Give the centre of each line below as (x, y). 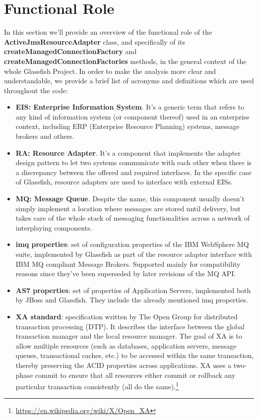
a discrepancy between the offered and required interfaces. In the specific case (133, 172)
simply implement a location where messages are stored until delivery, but (128, 208)
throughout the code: (36, 90)
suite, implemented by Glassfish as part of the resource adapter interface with (134, 254)
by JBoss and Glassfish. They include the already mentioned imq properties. (132, 300)
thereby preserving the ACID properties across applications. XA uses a (123, 365)
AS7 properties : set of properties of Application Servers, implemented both (133, 290)
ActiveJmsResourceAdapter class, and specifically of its (95, 41)
